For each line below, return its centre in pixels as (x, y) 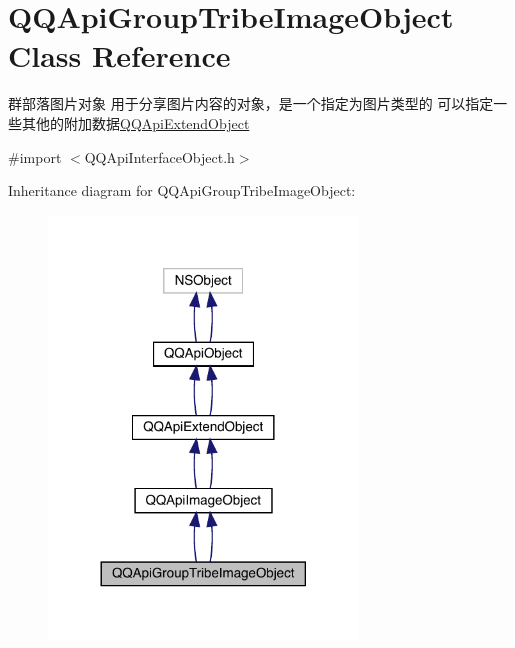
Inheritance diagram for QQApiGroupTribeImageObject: (182, 190)
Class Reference (119, 55)
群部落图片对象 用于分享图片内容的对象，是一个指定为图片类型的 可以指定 (251, 103)
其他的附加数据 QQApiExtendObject (135, 122)
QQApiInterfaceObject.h (159, 156)
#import (35, 156)
